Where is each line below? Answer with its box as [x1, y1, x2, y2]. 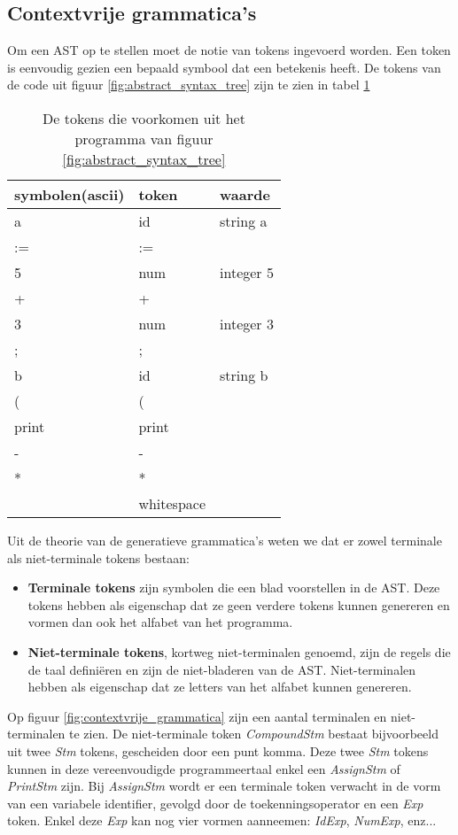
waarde [220, 183, 270, 205]
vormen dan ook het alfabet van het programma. [27, 613, 293, 631]
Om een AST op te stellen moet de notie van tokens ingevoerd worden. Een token [7, 41, 451, 59]
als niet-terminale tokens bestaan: [7, 548, 190, 567]
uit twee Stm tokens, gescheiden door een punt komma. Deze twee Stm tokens [7, 741, 429, 760]
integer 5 [220, 261, 274, 282]
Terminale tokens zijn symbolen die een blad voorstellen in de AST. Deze [27, 578, 440, 597]
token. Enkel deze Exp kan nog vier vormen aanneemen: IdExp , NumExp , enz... [7, 811, 437, 830]
